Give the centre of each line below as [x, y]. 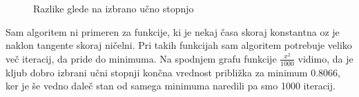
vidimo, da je [326, 58]
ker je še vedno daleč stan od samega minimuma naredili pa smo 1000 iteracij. [171, 86]
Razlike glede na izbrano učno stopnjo [114, 8]
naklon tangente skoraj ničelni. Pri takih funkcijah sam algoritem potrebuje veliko [179, 45]
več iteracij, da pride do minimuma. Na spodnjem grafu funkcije [141, 58]
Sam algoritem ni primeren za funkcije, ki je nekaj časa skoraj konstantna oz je [173, 31]
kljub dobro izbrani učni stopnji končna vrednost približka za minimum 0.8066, [173, 72]
